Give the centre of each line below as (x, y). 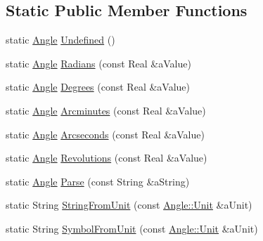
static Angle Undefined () (60, 40)
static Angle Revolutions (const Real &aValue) (107, 158)
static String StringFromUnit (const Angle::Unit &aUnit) (129, 205)
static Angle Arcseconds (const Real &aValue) (105, 134)
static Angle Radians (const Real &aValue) (98, 63)
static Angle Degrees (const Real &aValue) (98, 87)
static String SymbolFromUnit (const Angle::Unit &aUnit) (132, 228)
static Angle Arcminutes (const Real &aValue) (106, 110)
